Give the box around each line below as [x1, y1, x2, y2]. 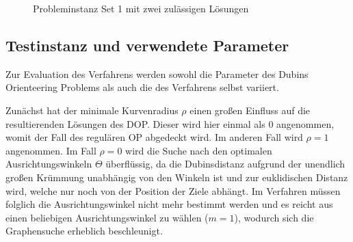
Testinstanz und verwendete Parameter [5, 34, 289, 55]
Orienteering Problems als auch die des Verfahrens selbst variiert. [5, 80, 279, 94]
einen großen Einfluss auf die [189, 103, 311, 117]
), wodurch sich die [234, 210, 314, 224]
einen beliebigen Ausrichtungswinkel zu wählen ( [5, 210, 209, 224]
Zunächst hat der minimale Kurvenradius [5, 103, 179, 117]
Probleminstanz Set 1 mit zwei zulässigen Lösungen [33, 1, 249, 15]
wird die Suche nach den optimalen [125, 143, 272, 157]
